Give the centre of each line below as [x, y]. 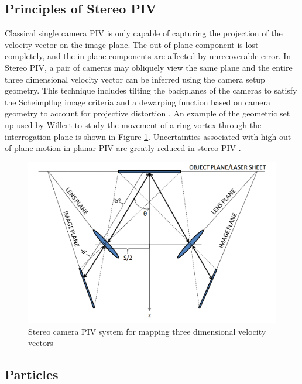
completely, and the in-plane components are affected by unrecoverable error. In [148, 56]
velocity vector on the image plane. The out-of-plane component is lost [132, 44]
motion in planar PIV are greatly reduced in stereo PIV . [138, 148]
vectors [41, 343]
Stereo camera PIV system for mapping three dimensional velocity [147, 331]
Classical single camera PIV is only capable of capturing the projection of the [144, 33]
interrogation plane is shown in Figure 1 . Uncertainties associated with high [141, 136]
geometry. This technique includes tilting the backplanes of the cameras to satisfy [151, 90]
